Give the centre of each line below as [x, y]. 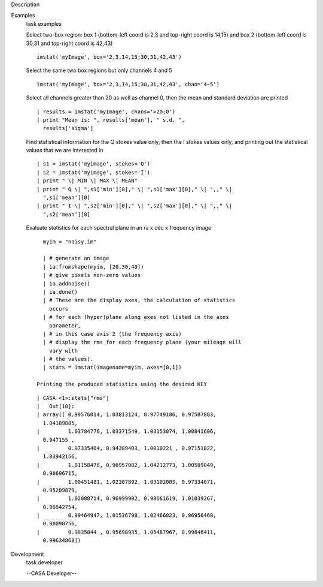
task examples [44, 23]
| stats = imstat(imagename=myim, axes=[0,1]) [112, 368]
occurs [59, 308]
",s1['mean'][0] [67, 198]
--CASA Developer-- [51, 573]
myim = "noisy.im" [70, 242]
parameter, [65, 326]
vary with [63, 350]
